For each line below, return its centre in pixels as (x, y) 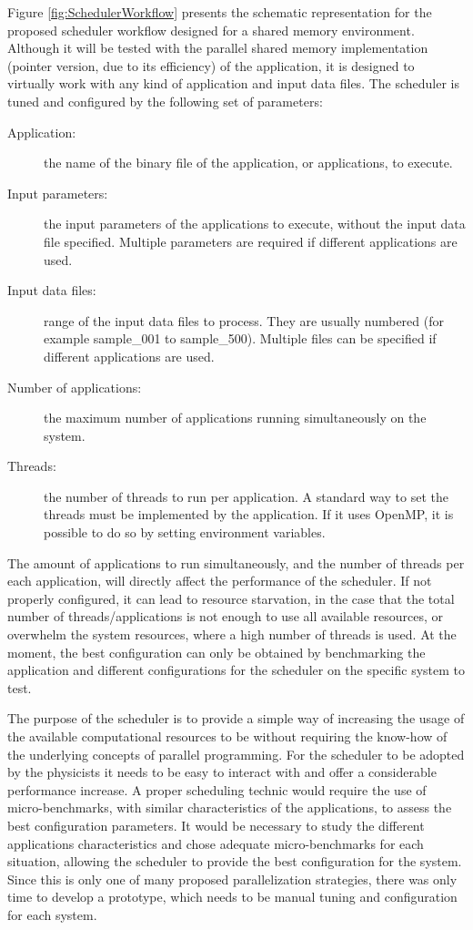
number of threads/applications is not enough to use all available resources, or (225, 616)
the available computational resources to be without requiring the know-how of (227, 736)
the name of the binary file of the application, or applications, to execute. (248, 163)
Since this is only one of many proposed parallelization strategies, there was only (232, 879)
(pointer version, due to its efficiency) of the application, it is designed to (211, 65)
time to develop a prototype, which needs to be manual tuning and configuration (232, 897)
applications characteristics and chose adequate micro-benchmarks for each (216, 843)
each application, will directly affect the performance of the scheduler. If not (220, 581)
